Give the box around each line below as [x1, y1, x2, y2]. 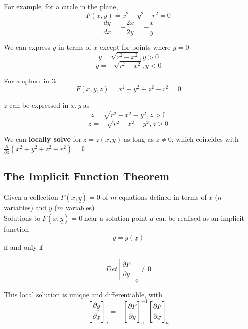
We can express [4, 41, 50, 52]
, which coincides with [171, 134, 239, 144]
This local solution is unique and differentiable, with [4, 289, 162, 299]
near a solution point [84, 213, 148, 223]
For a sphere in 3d [4, 75, 59, 85]
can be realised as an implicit [156, 213, 244, 223]
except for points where [100, 41, 171, 52]
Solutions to [4, 213, 41, 223]
